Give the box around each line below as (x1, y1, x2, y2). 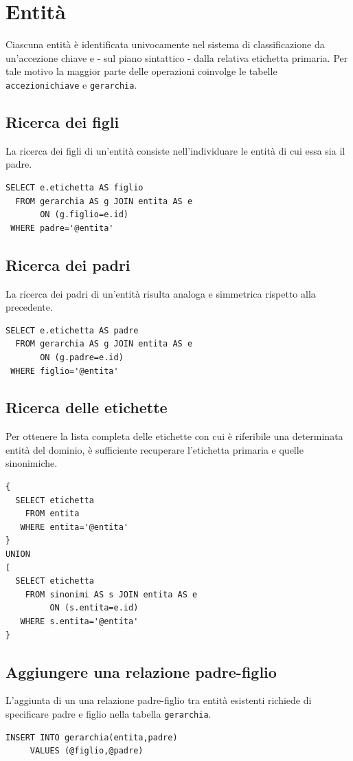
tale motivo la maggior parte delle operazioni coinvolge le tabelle (5, 64, 277, 78)
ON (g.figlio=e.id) (40, 210, 128, 220)
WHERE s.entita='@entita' (20, 617, 139, 627)
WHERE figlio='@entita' (10, 366, 119, 376)
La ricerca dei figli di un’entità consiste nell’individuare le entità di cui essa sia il (5, 143, 345, 157)
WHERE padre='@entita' (10, 223, 114, 233)
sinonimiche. (5, 456, 58, 470)
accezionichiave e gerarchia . (5, 77, 137, 91)
